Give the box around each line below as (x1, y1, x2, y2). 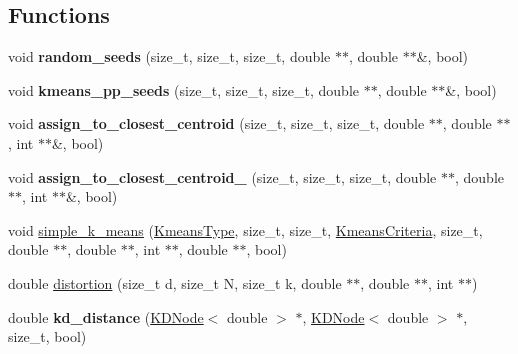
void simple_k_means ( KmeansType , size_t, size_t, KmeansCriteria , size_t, (8, 219, 483, 240)
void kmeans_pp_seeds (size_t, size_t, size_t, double (8, 79, 359, 100)
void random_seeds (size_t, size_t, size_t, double (8, 46, 331, 67)
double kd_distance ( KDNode (8, 306, 204, 327)
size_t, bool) (8, 326, 87, 347)
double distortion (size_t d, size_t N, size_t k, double (8, 272, 342, 293)
